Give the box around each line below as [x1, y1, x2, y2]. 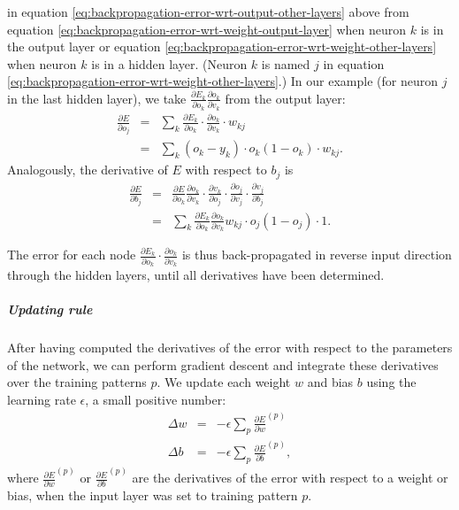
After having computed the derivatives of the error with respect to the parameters [7, 338, 453, 357]
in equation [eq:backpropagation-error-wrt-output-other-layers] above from [7, 3, 409, 20]
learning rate [7, 390, 76, 408]
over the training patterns [7, 373, 147, 391]
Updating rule [7, 300, 93, 319]
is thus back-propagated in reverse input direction [181, 245, 452, 264]
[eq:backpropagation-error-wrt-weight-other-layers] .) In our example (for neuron [7, 72, 439, 90]
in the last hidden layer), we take [7, 89, 187, 107]
